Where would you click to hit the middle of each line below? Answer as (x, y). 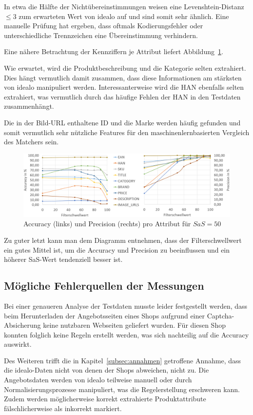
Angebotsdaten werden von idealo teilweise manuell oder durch (98, 380)
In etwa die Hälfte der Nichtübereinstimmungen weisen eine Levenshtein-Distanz (124, 6)
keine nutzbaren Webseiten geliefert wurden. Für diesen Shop (134, 325)
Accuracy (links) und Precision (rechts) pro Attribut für (107, 224)
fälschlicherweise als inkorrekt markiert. (63, 408)
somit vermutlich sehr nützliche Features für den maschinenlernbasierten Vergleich (127, 132)
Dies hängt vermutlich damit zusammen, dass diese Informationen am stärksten (123, 77)
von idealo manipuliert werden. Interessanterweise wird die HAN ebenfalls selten (124, 87)
